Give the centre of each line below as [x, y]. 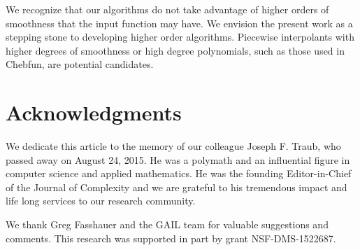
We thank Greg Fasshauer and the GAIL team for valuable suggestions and [167, 224]
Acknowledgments [94, 112]
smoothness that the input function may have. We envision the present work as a [179, 23]
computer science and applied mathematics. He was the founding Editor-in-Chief [179, 173]
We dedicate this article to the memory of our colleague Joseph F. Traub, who [173, 146]
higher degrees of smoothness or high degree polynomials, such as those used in [175, 50]
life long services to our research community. [101, 201]
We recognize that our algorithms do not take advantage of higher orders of [167, 9]
